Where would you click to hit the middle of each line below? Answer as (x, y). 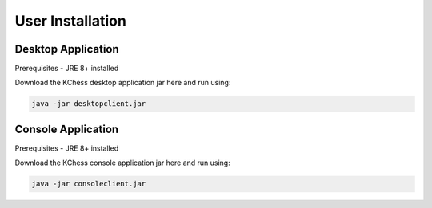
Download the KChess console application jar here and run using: (123, 163)
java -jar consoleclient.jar (89, 184)
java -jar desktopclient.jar (89, 104)
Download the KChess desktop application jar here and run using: (123, 83)
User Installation (71, 21)
